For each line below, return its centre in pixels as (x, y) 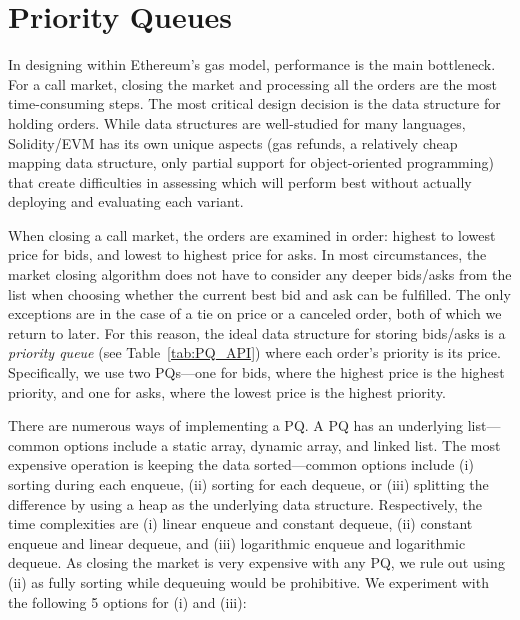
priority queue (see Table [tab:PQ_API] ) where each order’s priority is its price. (254, 352)
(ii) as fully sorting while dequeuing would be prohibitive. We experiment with (248, 581)
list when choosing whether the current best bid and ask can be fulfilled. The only (259, 293)
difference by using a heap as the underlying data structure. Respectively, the (245, 503)
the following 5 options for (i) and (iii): (127, 601)
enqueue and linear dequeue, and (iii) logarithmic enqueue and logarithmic (237, 542)
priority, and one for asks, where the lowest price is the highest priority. (227, 391)
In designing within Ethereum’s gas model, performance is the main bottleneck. (252, 64)
